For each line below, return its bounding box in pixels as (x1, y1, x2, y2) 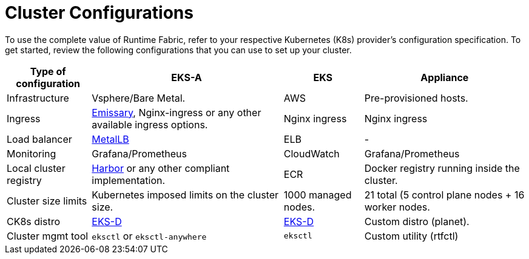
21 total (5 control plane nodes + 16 (364, 188, 525, 201)
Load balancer (7, 133, 72, 145)
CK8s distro (7, 215, 60, 228)
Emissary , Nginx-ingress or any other (92, 106, 261, 119)
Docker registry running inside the (364, 162, 520, 174)
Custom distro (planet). (364, 215, 470, 228)
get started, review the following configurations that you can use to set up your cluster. (5, 44, 352, 55)
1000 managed (283, 188, 352, 201)
